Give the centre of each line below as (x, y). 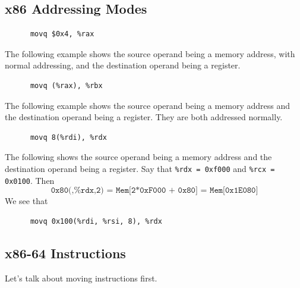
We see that (26, 201)
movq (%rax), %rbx (66, 85)
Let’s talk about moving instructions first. (81, 278)
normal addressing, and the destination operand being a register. (123, 65)
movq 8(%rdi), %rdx (68, 137)
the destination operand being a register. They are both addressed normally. (144, 117)
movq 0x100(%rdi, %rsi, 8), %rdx (96, 221)
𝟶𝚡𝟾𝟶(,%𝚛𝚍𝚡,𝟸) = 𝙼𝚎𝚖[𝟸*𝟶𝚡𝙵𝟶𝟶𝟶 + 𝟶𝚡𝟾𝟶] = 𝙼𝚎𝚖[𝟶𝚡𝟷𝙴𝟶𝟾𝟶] (154, 191)
